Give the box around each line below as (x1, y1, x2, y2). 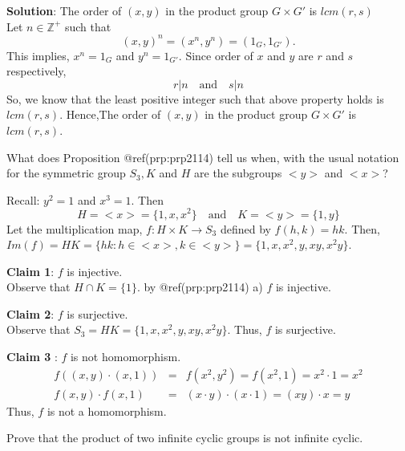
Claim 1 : (6, 262, 55, 279)
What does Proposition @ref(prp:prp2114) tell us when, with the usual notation (6, 148, 399, 165)
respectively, (6, 63, 67, 79)
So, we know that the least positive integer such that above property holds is (6, 90, 384, 107)
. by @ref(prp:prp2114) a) (136, 278, 263, 295)
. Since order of (178, 47, 253, 63)
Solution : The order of (6, 2, 122, 18)
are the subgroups (194, 165, 282, 181)
